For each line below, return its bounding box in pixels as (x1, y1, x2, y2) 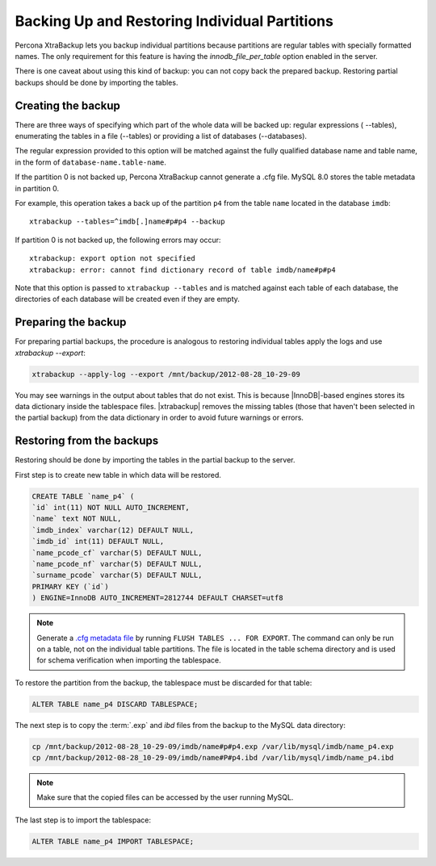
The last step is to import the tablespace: (15, 815, 151, 825)
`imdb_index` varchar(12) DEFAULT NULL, (31, 525, 194, 534)
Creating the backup (15, 98, 120, 112)
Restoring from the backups (15, 434, 159, 448)
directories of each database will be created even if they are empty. (15, 295, 240, 304)
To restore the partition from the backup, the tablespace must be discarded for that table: (15, 678, 312, 688)
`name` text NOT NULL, (31, 514, 122, 524)
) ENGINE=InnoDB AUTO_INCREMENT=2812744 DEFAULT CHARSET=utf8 (31, 593, 283, 603)
